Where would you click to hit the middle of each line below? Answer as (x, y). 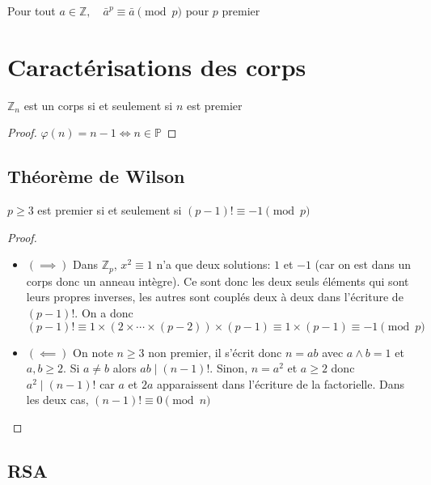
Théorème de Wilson (96, 176)
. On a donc (104, 312)
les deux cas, (57, 400)
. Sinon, (229, 368)
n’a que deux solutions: (213, 264)
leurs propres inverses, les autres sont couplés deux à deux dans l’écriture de (215, 297)
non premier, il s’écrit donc (215, 352)
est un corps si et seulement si (98, 105)
